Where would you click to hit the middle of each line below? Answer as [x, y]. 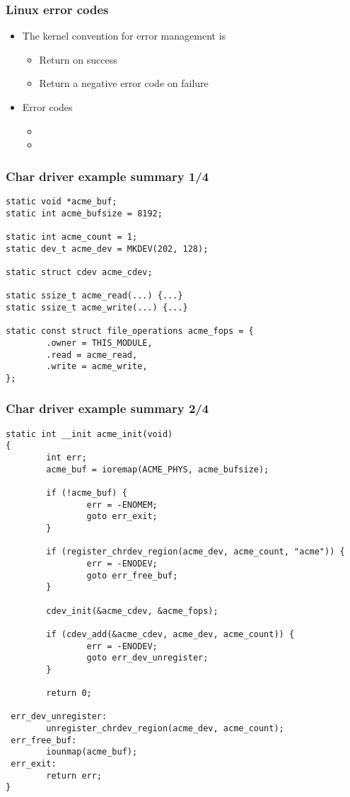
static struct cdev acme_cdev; [79, 272]
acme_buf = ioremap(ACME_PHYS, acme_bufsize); [158, 469]
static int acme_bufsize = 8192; [84, 213]
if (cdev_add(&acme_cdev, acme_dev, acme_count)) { [170, 634]
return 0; [69, 693]
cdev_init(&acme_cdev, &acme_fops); [132, 611]
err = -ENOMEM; [122, 505]
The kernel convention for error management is [124, 36]
